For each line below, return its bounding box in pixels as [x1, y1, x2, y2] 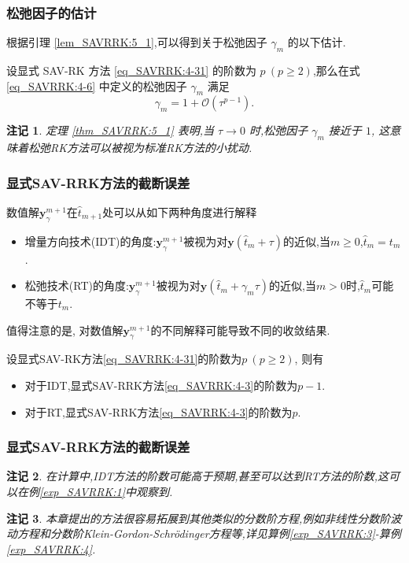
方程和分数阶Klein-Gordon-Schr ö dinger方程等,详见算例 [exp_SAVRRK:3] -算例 [17, 525, 401, 542]
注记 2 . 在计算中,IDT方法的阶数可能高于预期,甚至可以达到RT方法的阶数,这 [6, 468, 389, 484]
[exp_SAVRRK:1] [39, 483, 125, 499]
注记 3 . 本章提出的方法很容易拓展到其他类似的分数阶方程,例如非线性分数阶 [6, 509, 391, 526]
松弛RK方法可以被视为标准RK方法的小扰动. [28, 139, 252, 156]
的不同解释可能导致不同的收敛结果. [150, 321, 330, 338]
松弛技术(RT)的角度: [24, 277, 129, 294]
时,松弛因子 [249, 122, 308, 139]
